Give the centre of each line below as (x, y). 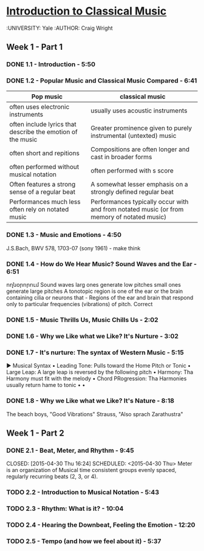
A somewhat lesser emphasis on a (139, 184)
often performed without (44, 166)
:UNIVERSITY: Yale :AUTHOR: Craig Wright (60, 28)
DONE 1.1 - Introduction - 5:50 (51, 64)
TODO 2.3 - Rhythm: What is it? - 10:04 (65, 508)
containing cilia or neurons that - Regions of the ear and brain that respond (100, 298)
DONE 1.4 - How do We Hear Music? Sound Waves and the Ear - (102, 264)
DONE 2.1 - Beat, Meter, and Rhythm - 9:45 (70, 450)
